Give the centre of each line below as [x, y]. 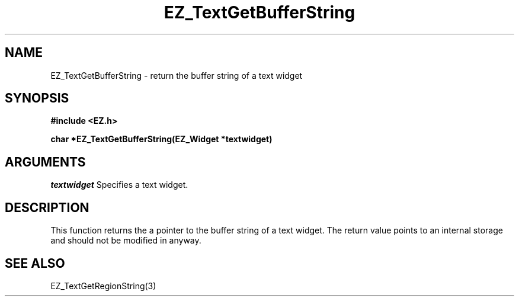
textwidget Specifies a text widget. [119, 185]
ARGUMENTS [45, 162]
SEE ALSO [35, 263]
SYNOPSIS [37, 98]
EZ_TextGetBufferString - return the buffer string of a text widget [177, 75]
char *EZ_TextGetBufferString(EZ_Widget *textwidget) [161, 139]
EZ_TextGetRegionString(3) [103, 286]
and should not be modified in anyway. [126, 241]
